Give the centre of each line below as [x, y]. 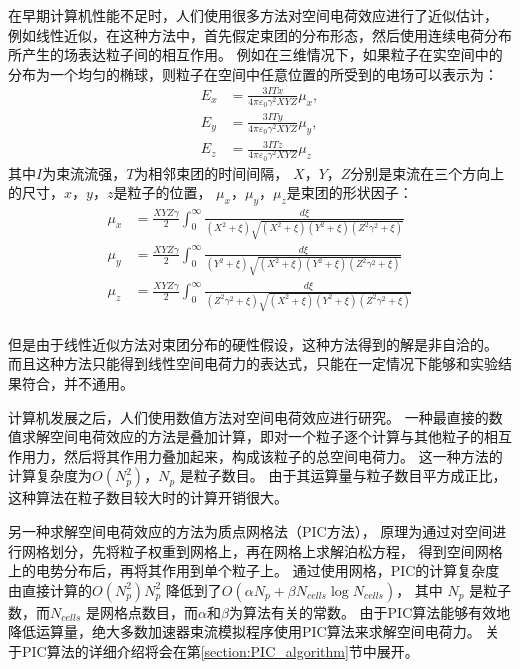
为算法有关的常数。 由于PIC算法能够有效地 [369, 611]
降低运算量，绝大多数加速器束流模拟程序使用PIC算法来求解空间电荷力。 [244, 631]
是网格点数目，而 [141, 611]
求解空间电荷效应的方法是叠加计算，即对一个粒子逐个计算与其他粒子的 [252, 436]
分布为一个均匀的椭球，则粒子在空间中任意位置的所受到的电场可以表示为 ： [253, 73]
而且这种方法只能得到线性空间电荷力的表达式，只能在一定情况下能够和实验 [253, 363]
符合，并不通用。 [77, 383]
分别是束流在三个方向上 [427, 172]
